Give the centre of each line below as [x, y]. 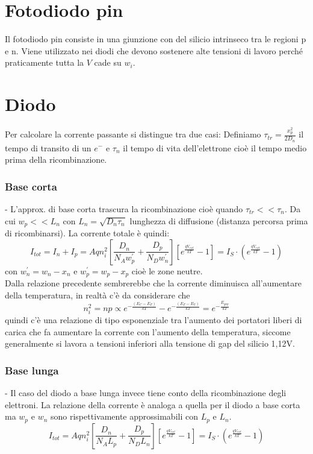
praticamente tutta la [45, 62]
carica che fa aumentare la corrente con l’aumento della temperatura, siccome [148, 331]
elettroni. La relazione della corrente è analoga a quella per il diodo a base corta [153, 404]
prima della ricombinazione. [56, 159]
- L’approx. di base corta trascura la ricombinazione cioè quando [124, 208]
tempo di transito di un [48, 147]
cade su [108, 62]
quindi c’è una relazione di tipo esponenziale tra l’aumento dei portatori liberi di [153, 320]
